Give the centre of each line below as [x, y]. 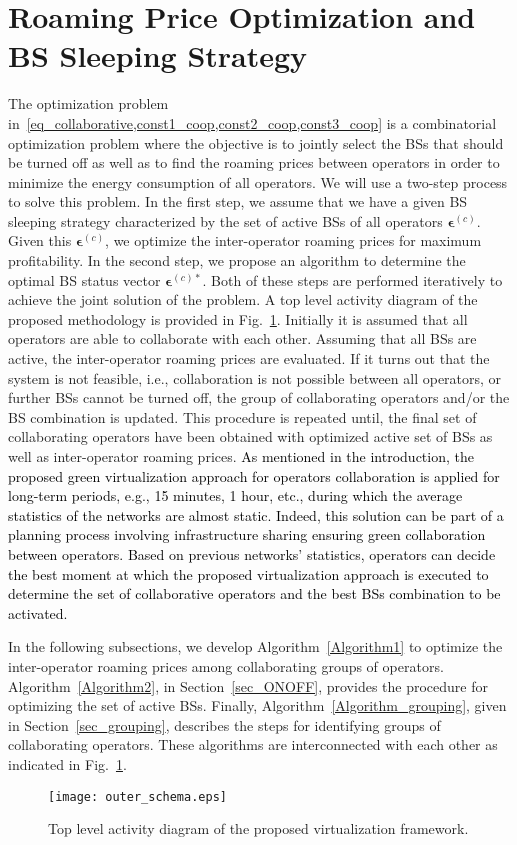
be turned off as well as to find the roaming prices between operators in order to [254, 162]
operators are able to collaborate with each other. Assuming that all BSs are [242, 338]
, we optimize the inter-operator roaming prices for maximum [293, 240]
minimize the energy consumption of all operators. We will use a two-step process [258, 181]
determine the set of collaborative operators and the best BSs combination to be [254, 593]
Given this [40, 240]
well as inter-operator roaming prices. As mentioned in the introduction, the [241, 456]
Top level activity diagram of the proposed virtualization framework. [258, 828]
